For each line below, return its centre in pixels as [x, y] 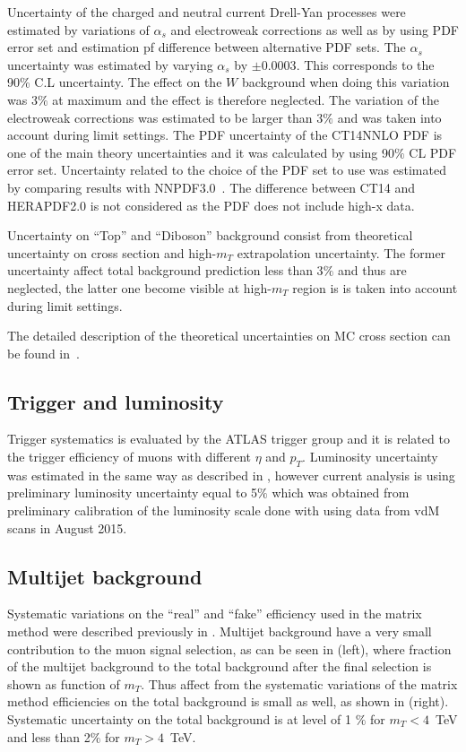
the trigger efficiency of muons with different [129, 457]
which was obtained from [341, 493]
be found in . [43, 353]
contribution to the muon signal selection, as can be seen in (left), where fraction [229, 648]
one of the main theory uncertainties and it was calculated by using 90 [201, 152]
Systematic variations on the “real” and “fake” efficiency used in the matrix [215, 614]
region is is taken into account [375, 287]
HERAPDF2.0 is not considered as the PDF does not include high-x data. [211, 205]
